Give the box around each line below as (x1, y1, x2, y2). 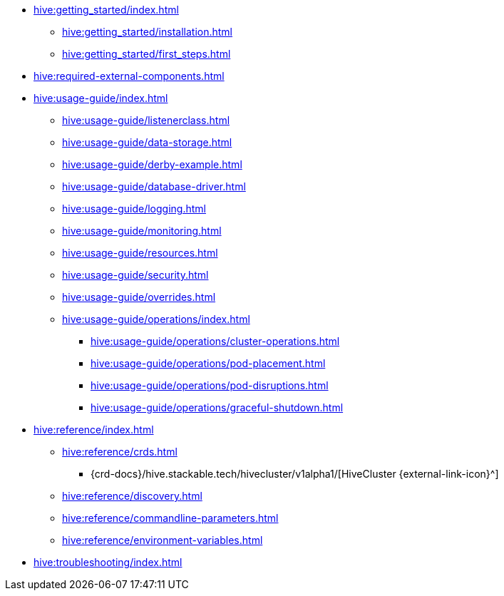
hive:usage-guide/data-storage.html (62, 136, 232, 148)
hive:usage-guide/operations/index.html (62, 313, 250, 325)
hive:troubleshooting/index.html (34, 556, 182, 568)
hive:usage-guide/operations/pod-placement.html (91, 357, 326, 369)
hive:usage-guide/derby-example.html (62, 158, 242, 170)
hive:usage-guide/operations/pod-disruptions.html (91, 379, 329, 391)
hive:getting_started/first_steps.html (62, 48, 231, 60)
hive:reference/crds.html (62, 446, 178, 458)
